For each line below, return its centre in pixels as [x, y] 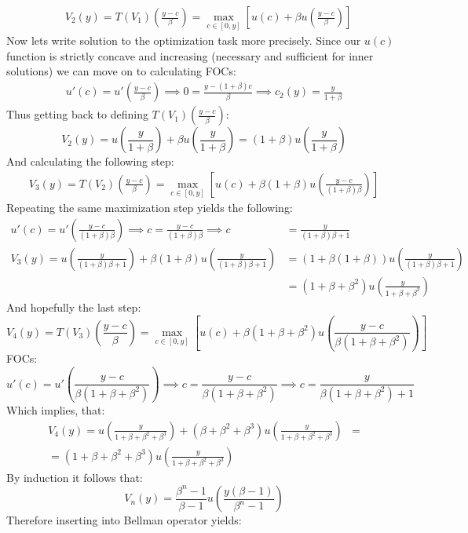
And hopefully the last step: [74, 307]
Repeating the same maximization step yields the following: [150, 208]
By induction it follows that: [75, 477]
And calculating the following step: [90, 161]
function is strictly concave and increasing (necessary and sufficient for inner [190, 55]
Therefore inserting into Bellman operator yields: [124, 520]
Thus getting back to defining [77, 114]
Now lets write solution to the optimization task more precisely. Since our [184, 40]
